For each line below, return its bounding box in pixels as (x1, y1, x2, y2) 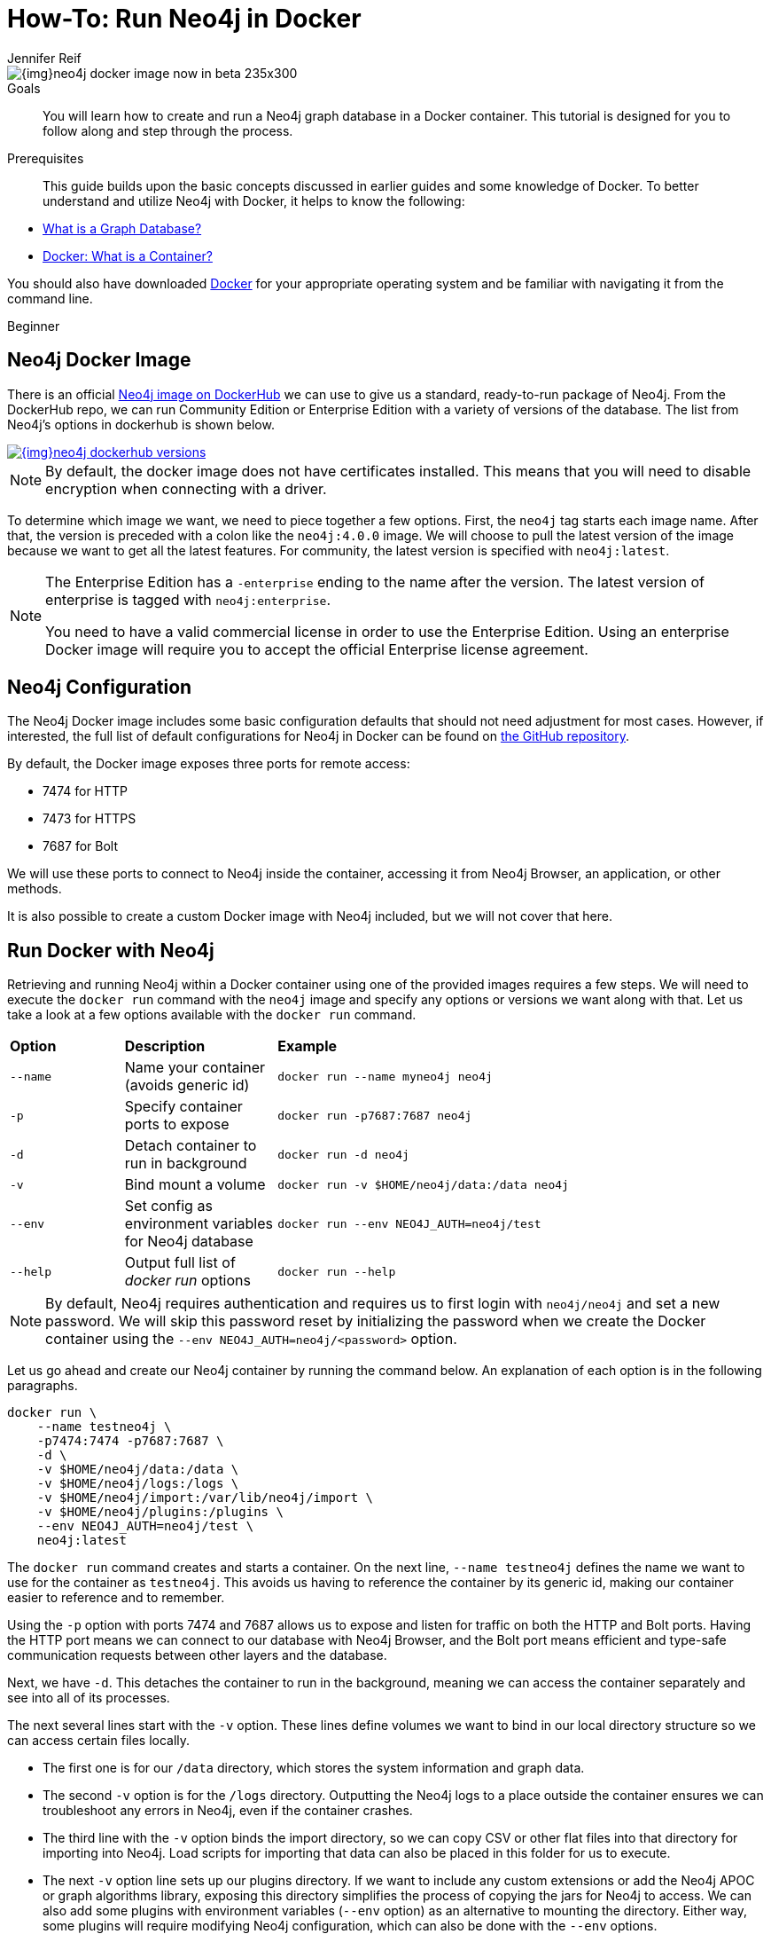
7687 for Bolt (43, 838, 119, 854)
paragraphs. (7, 1378, 78, 1394)
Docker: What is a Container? (43, 248, 213, 263)
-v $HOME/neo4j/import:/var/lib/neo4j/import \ (36, 1490, 374, 1506)
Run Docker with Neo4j (7, 939, 214, 962)
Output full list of (124, 1254, 236, 1272)
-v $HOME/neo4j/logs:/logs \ (36, 1476, 239, 1491)
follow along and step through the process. (43, 122, 293, 138)
